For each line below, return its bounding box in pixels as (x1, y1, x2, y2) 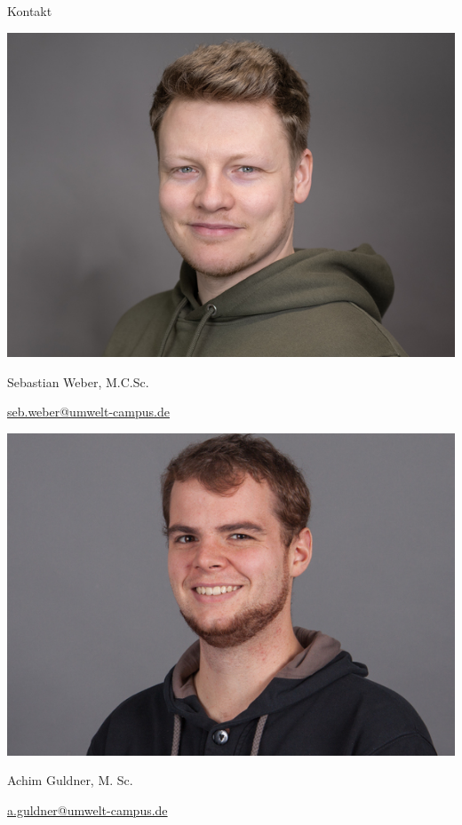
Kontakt (7, 2, 52, 20)
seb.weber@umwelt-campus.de (7, 402, 170, 421)
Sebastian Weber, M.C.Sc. (7, 372, 149, 391)
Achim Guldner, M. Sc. (7, 771, 133, 789)
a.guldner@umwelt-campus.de (7, 800, 168, 819)
